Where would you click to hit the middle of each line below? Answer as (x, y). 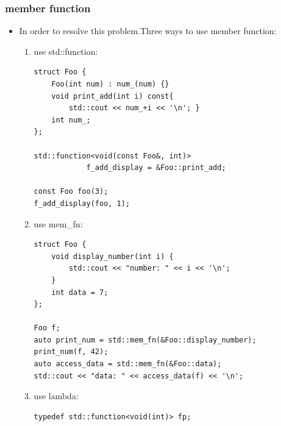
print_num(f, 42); (71, 352)
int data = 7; (80, 292)
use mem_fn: (58, 223)
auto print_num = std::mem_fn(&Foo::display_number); (145, 340)
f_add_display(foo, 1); (82, 203)
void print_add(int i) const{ (112, 96)
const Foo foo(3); (71, 192)
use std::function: (66, 51)
